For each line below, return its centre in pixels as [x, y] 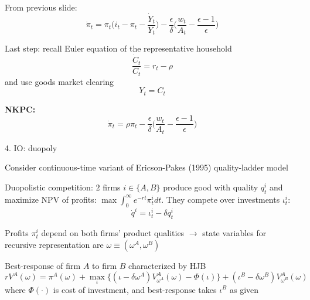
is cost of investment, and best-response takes [135, 289]
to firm [105, 265]
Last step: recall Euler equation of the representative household [118, 48]
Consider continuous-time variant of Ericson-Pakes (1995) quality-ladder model [147, 167]
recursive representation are [54, 244]
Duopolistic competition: [49, 187]
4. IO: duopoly [31, 147]
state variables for [234, 233]
